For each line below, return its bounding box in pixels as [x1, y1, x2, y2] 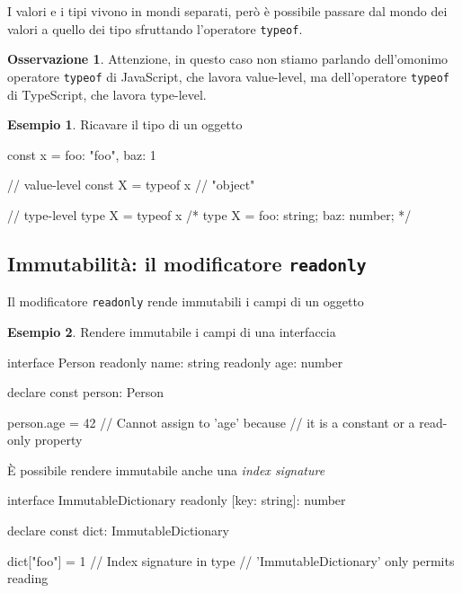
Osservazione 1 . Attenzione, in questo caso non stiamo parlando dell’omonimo [7, 49, 449, 68]
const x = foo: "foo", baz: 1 [7, 145, 156, 164]
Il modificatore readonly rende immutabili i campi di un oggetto [7, 292, 364, 311]
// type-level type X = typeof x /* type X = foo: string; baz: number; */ [7, 205, 412, 224]
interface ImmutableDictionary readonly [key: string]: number [7, 491, 346, 509]
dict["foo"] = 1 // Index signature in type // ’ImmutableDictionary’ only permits [7, 551, 455, 570]
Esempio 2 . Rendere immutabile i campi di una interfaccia [7, 322, 336, 341]
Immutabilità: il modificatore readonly [7, 249, 367, 277]
